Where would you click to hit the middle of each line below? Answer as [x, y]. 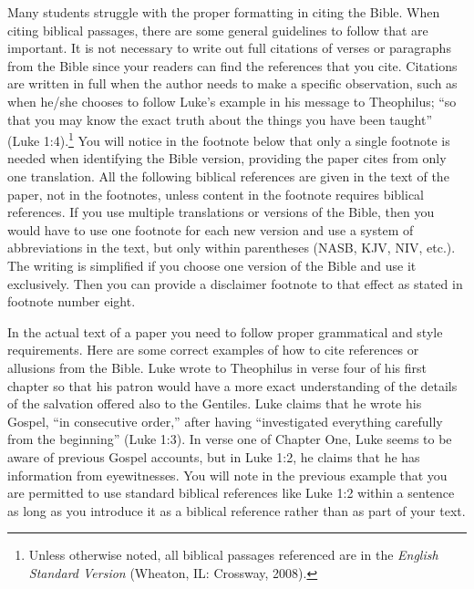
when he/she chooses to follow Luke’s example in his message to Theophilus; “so [232, 101]
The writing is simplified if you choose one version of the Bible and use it [212, 265]
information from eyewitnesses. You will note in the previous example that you [227, 475]
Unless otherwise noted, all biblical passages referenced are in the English [233, 555]
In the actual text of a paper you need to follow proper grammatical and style [225, 331]
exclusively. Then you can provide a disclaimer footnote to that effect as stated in [235, 283]
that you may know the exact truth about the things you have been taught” [220, 119]
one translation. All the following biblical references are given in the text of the [228, 176]
